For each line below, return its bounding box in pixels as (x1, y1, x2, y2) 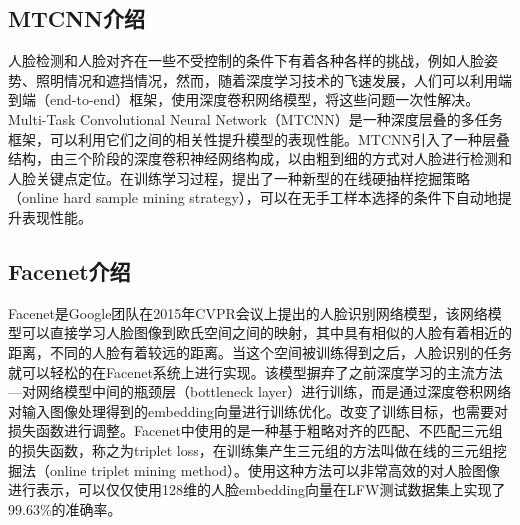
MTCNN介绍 (8, 3, 145, 34)
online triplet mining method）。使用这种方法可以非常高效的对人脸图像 (49, 459, 501, 480)
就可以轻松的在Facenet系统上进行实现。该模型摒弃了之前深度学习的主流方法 (8, 361, 503, 382)
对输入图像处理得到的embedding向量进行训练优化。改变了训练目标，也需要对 (8, 400, 509, 421)
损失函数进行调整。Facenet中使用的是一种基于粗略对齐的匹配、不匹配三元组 (8, 420, 503, 441)
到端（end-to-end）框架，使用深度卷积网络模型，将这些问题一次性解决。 (8, 89, 480, 110)
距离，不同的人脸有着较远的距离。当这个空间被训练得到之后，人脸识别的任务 (8, 341, 512, 362)
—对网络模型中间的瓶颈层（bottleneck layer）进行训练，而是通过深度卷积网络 (8, 381, 512, 402)
